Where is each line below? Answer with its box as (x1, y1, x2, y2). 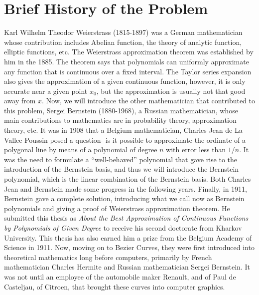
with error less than (166, 144, 226, 155)
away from (4, 95, 36, 106)
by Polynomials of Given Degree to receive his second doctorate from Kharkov (4, 223, 242, 233)
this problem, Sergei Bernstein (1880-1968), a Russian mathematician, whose (4, 105, 238, 115)
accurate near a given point (4, 85, 88, 96)
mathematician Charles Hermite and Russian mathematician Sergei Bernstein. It (4, 262, 250, 272)
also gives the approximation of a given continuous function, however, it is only (4, 76, 246, 86)
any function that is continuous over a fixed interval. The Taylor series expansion (4, 66, 252, 76)
